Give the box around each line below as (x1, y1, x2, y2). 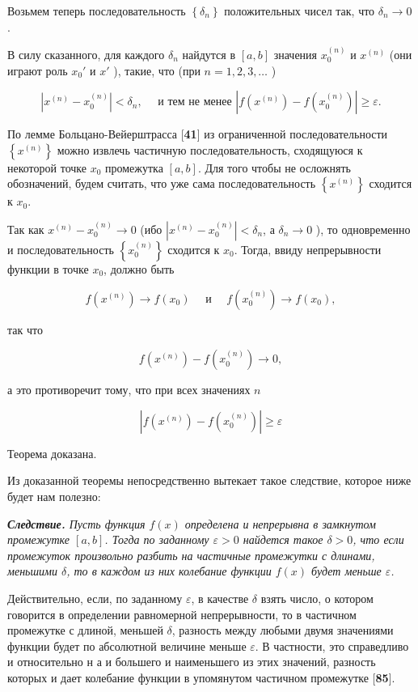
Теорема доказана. (7, 444, 97, 461)
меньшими (7, 563, 57, 579)
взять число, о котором (260, 589, 374, 606)
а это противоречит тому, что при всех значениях (7, 381, 251, 398)
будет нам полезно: (7, 487, 101, 504)
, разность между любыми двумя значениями (171, 622, 394, 639)
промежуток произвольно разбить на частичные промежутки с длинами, (7, 546, 375, 563)
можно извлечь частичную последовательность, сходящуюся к (57, 141, 363, 158)
